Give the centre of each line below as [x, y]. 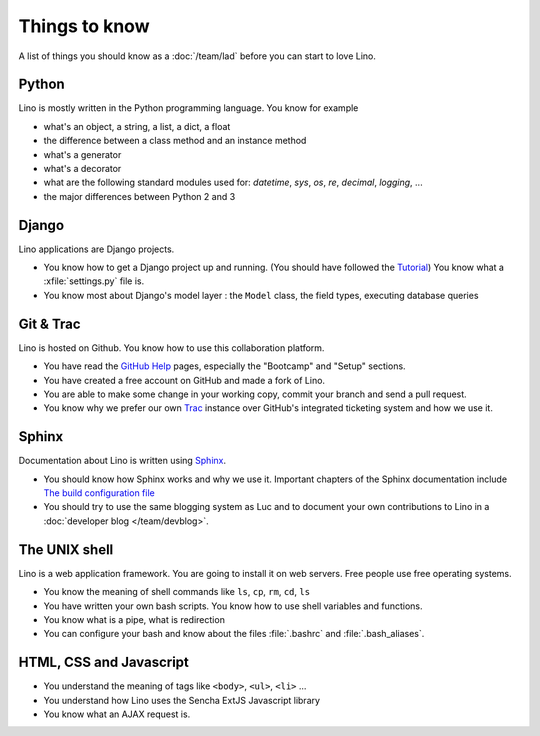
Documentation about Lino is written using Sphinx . [122, 461]
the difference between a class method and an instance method [175, 141]
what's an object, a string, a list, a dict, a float [137, 126]
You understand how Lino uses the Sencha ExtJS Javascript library [181, 700]
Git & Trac [49, 323]
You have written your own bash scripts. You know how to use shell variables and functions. [233, 606]
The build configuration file [99, 493]
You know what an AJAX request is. [117, 714]
